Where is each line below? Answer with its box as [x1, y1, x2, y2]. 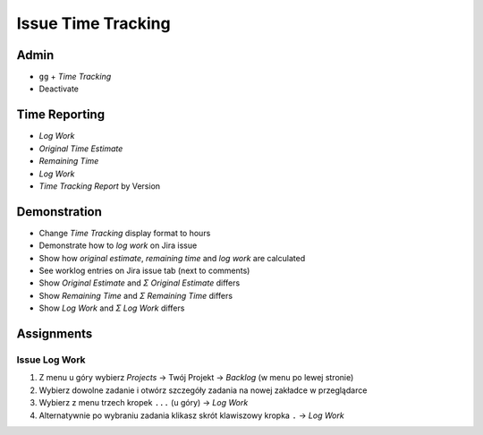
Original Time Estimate [38, 143, 123, 154]
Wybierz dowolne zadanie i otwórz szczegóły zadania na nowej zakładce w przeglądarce [38, 385, 368, 396]
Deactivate [38, 83, 80, 94]
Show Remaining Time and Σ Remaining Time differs [38, 290, 233, 301]
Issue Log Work [16, 354, 86, 366]
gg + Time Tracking [38, 72, 112, 82]
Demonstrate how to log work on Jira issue [38, 240, 198, 251]
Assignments [16, 326, 93, 341]
